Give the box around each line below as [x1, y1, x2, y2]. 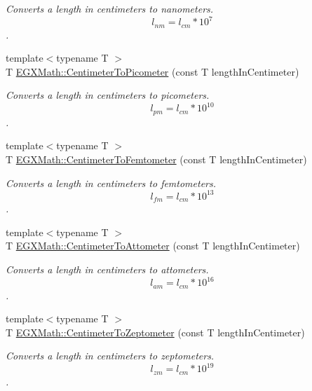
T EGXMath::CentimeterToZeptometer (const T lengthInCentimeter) [6, 324, 305, 339]
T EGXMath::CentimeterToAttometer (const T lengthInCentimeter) [6, 238, 300, 253]
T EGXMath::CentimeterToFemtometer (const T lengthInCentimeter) [6, 152, 307, 167]
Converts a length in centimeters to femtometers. [6, 175, 217, 190]
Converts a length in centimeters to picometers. [6, 88, 210, 102]
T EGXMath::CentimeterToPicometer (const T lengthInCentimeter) [6, 64, 299, 78]
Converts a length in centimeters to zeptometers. [6, 348, 215, 363]
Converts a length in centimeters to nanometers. [6, 1, 214, 15]
